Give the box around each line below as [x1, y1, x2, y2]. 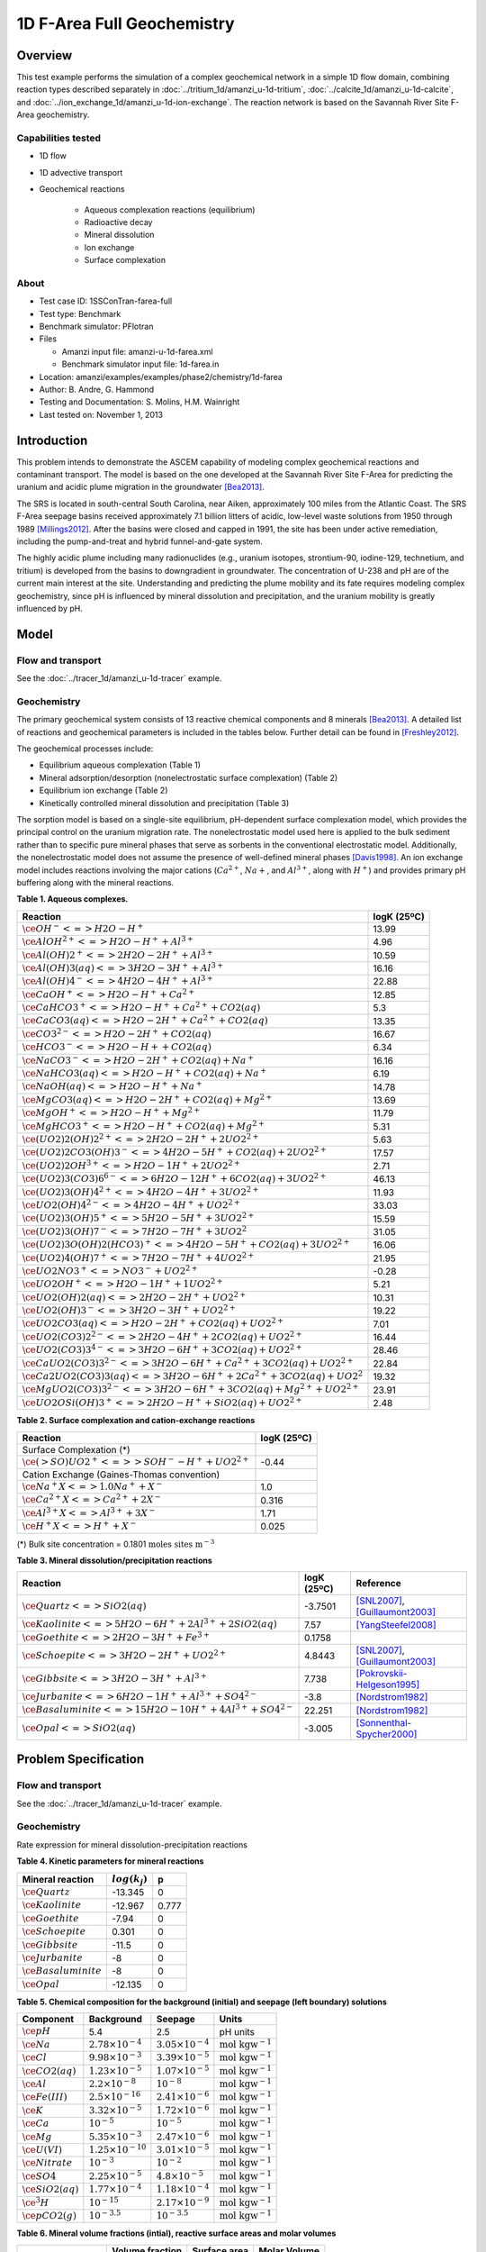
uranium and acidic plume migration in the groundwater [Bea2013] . [16, 482, 265, 493]
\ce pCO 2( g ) [22, 2210, 76, 2221]
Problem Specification [16, 1752, 144, 1767]
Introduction [16, 432, 88, 448]
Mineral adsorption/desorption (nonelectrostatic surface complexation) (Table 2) [39, 772, 338, 783]
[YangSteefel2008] [355, 1618, 436, 1630]
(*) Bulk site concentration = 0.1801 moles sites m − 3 [16, 1537, 215, 1549]
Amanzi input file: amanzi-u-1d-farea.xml [61, 346, 213, 357]
